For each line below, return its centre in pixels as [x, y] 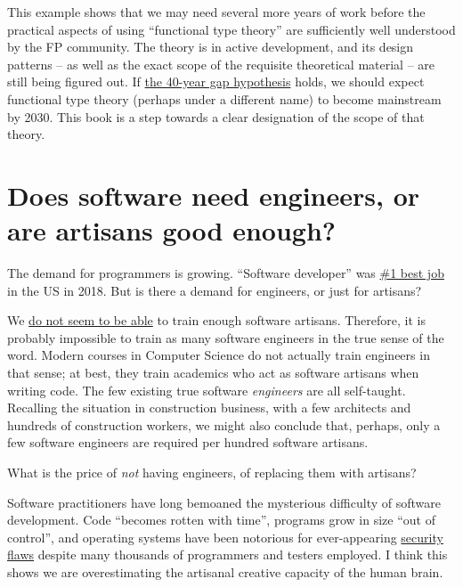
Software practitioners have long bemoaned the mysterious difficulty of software [224, 502]
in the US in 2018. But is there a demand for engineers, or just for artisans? [215, 290]
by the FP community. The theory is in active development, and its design [211, 47]
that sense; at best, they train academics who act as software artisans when [213, 373]
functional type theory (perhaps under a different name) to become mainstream [224, 98]
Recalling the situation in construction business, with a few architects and [209, 408]
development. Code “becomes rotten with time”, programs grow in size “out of [221, 520]
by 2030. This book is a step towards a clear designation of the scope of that [216, 116]
